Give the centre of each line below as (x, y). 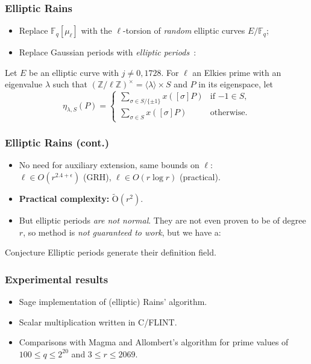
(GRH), (97, 176)
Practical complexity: (64, 199)
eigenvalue (24, 84)
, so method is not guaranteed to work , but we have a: (122, 232)
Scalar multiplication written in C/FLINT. (98, 322)
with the (96, 30)
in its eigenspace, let (236, 84)
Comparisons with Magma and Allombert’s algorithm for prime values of (154, 342)
